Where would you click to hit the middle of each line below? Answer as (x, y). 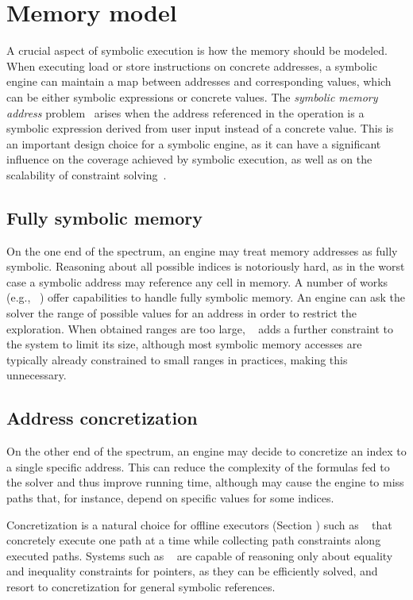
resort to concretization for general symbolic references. (141, 586)
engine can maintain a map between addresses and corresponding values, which (199, 81)
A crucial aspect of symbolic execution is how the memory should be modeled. (197, 50)
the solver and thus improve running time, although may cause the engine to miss (205, 482)
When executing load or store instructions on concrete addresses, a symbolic (192, 65)
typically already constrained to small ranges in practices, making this (177, 359)
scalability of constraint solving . (87, 174)
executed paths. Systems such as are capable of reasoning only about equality (200, 555)
